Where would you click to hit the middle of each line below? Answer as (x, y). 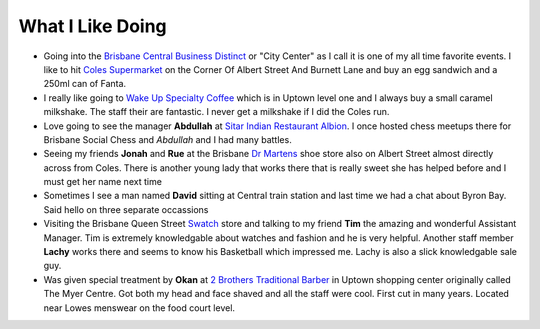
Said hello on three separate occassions (126, 209)
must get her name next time (102, 182)
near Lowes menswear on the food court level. (139, 307)
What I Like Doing (92, 26)
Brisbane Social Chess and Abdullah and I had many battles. (167, 139)
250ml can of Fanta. (85, 84)
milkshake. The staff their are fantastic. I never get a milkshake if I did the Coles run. (216, 112)
